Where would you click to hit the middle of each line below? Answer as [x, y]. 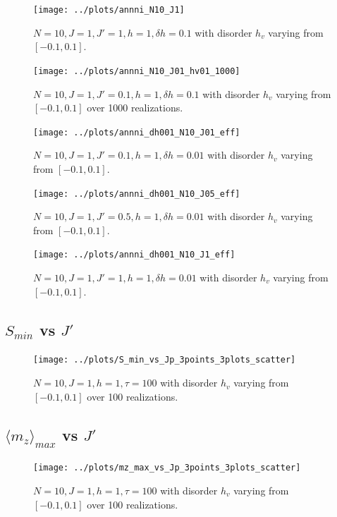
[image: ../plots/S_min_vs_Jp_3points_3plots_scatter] [165, 360]
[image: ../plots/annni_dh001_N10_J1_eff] [134, 255]
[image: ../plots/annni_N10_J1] [109, 10]
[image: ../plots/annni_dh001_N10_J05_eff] [137, 194]
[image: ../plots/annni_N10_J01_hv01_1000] [137, 71]
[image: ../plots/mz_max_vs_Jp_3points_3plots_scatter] [167, 468]
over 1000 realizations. [135, 108]
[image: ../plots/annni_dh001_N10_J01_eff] [137, 132]
